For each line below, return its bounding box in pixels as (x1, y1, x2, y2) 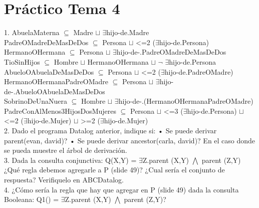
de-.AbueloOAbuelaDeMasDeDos (4, 86, 105, 96)
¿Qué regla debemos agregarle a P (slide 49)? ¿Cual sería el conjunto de (4, 164, 225, 175)
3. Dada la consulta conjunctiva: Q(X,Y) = (4, 154, 137, 165)
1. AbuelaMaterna (4, 27, 60, 38)
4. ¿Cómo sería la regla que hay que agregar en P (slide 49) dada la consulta (4, 184, 239, 194)
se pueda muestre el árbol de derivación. (4, 145, 127, 155)
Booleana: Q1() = (4, 194, 59, 204)
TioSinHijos (4, 56, 40, 67)
